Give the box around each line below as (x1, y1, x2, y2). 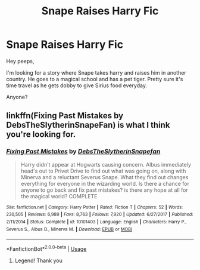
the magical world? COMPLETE (20, 192, 98, 200)
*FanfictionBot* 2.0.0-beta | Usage (6, 244, 87, 252)
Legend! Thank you (14, 257, 62, 264)
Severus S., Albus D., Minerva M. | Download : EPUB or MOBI (6, 226, 133, 232)
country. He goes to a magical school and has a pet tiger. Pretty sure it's (6, 75, 183, 82)
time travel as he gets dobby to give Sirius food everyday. (6, 82, 148, 89)
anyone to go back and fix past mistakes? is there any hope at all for (20, 186, 189, 194)
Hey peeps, (6, 57, 35, 65)
